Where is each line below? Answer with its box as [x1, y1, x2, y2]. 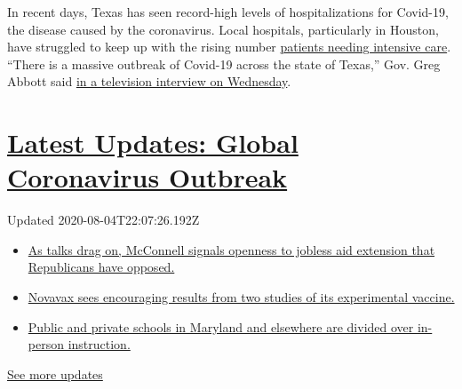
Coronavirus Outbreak [7, 159, 288, 195]
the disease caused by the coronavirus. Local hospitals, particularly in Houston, [7, 20, 439, 38]
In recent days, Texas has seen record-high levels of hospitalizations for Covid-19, [7, 3, 449, 20]
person [28, 335, 64, 353]
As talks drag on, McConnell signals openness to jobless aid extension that [28, 240, 435, 258]
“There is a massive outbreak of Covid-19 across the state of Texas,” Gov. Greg [7, 54, 441, 73]
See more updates [7, 364, 103, 383]
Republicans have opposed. [28, 258, 175, 276]
